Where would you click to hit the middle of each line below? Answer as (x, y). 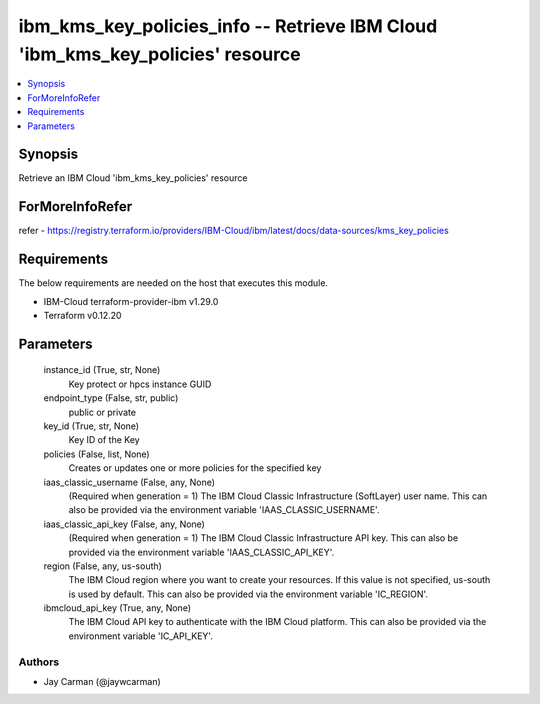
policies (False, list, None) (96, 454)
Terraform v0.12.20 (82, 316)
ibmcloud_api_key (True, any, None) (117, 608)
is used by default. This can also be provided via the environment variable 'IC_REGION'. (248, 594)
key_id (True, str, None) (91, 426)
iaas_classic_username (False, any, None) (129, 482)
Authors (39, 662)
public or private (102, 412)
